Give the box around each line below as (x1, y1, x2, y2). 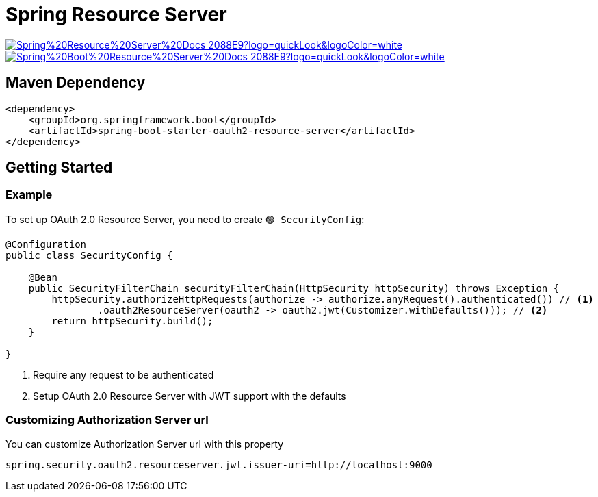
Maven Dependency (5, 74, 146, 92)
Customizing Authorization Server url (5, 413, 209, 427)
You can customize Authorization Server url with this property (5, 437, 284, 450)
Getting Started (5, 159, 113, 177)
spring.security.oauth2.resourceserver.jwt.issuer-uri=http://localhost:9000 (5, 459, 432, 470)
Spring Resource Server (5, 3, 227, 26)
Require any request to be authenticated (33, 368, 214, 381)
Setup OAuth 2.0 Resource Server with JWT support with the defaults (33, 390, 346, 402)
